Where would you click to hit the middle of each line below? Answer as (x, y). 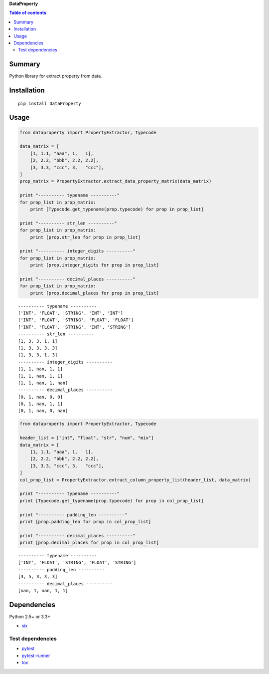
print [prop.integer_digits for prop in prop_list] (95, 265)
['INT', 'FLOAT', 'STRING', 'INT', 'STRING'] (75, 327)
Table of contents (28, 13)
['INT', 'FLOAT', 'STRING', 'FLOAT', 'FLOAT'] (76, 320)
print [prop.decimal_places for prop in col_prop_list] (89, 543)
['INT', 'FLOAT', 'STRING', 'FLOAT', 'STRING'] (77, 563)
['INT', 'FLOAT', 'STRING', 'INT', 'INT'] (71, 313)
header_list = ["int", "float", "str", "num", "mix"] (87, 438)
